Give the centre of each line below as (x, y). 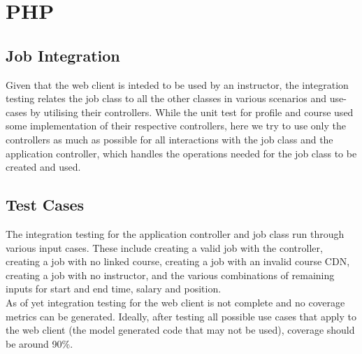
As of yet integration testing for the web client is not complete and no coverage (175, 302)
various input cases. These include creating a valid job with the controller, (164, 247)
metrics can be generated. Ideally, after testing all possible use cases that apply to (181, 316)
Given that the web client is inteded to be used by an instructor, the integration (177, 84)
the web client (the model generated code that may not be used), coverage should (180, 330)
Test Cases (45, 205)
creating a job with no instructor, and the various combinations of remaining (170, 275)
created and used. (43, 167)
